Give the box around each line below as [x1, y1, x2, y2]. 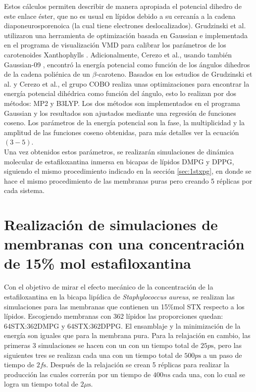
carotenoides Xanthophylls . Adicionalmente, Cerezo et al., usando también [4, 49, 232, 59]
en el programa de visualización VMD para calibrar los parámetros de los [4, 40, 226, 50]
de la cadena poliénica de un [4, 69, 90, 79]
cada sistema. [4, 185, 45, 196]
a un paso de [203, 349, 242, 360]
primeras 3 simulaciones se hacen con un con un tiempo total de [4, 340, 199, 350]
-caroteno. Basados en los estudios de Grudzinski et [96, 69, 253, 79]
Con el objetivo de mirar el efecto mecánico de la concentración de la [4, 282, 213, 292]
